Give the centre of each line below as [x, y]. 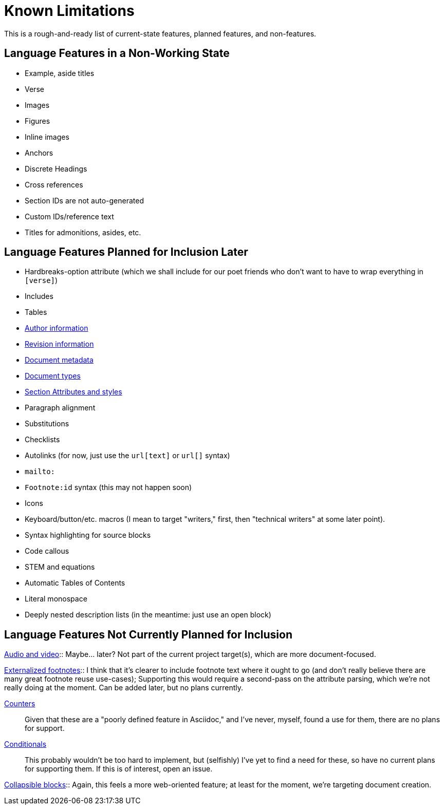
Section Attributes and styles [73, 392]
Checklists [42, 440]
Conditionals [25, 744]
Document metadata [59, 360]
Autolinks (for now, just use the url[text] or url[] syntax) [127, 456]
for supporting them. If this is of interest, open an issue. [119, 769]
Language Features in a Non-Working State [117, 53]
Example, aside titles [60, 73]
